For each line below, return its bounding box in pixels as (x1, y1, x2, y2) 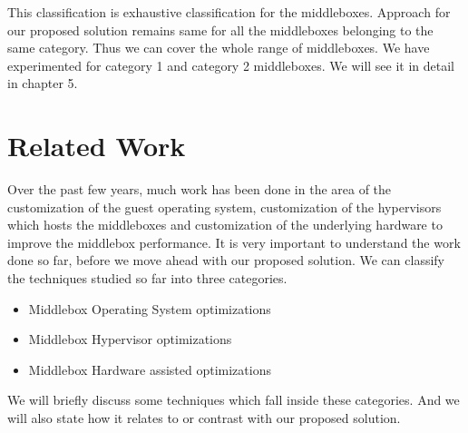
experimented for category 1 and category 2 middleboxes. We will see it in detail (7, 55, 455, 74)
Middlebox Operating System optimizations (28, 299, 271, 318)
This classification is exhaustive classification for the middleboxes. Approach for (7, 3, 451, 21)
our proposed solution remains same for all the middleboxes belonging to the (7, 20, 434, 39)
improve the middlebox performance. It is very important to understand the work (7, 232, 461, 251)
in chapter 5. (7, 74, 78, 93)
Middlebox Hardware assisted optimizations (28, 359, 271, 379)
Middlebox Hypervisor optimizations (28, 330, 232, 349)
